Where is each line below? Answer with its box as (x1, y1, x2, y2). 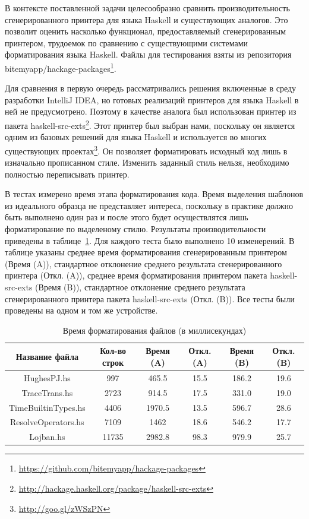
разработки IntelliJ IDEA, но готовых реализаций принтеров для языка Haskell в (5, 93, 299, 106)
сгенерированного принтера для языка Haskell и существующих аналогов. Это (5, 13, 288, 26)
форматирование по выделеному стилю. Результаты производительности (5, 223, 266, 235)
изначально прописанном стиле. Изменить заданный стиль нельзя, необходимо (5, 156, 289, 169)
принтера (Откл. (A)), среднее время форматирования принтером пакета (5, 269, 267, 281)
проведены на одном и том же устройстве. (5, 304, 158, 317)
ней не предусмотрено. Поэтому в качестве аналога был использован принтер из (5, 105, 297, 118)
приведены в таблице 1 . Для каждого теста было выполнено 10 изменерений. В (5, 234, 295, 246)
